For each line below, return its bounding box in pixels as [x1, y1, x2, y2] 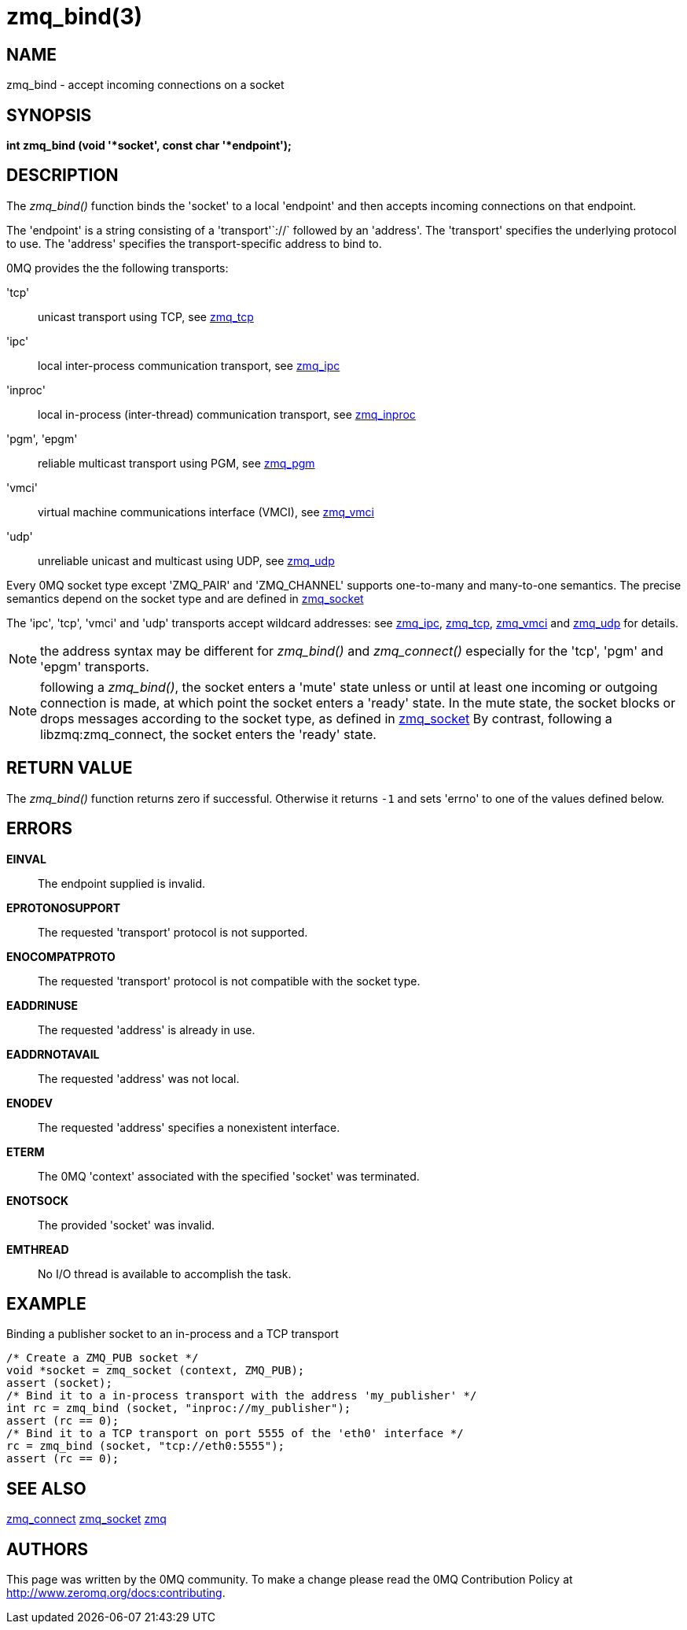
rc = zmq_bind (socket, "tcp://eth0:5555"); [6, 1440, 285, 1453]
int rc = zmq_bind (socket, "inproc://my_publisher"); [6, 1402, 351, 1415]
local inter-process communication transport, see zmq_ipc [38, 358, 340, 372]
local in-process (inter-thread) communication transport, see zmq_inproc [38, 407, 416, 421]
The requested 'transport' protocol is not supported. [38, 925, 308, 939]
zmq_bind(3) [6, 3, 143, 30]
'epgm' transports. [40, 658, 149, 675]
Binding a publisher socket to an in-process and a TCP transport [6, 1327, 339, 1341]
